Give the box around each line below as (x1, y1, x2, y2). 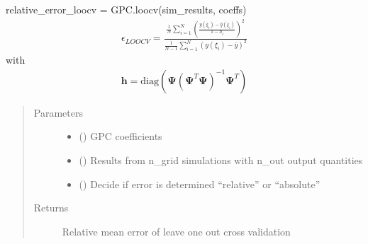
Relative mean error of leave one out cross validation (62, 223, 291, 238)
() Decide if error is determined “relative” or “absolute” (79, 176, 320, 191)
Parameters (33, 105, 83, 120)
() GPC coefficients (79, 129, 162, 144)
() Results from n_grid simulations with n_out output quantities (79, 153, 363, 168)
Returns (33, 200, 69, 215)
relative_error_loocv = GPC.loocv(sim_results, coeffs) (6, 2, 247, 16)
